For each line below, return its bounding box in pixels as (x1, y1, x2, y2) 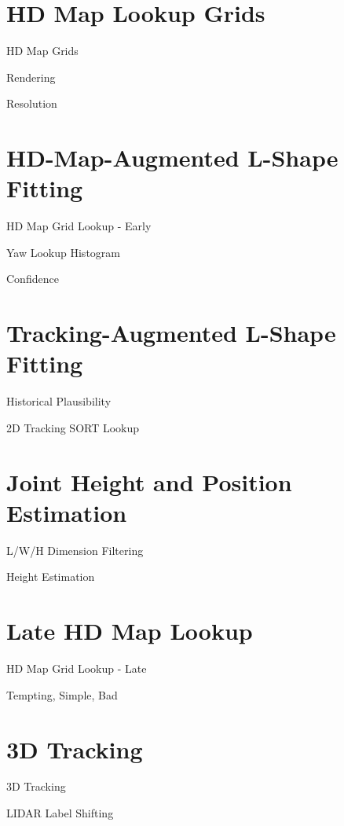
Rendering (6, 68, 56, 85)
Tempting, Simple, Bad (6, 686, 118, 703)
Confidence (6, 270, 59, 287)
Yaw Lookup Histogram (6, 244, 120, 260)
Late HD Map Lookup (6, 615, 253, 647)
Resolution (6, 95, 57, 112)
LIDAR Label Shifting (6, 805, 114, 821)
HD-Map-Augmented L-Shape (6, 141, 339, 174)
